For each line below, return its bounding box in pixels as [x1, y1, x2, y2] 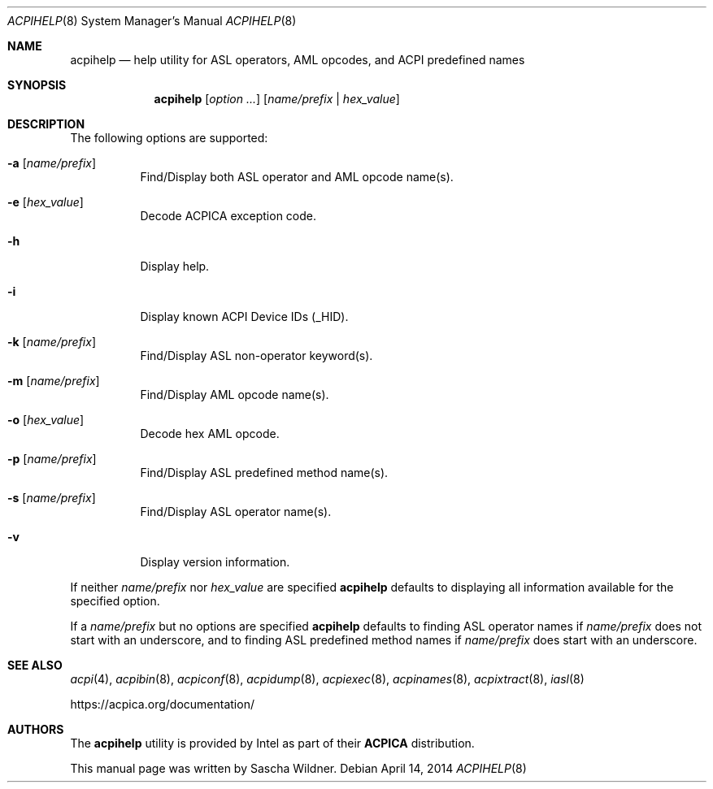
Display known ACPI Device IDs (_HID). [140, 310, 349, 323]
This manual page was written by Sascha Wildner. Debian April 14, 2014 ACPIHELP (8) [70, 761, 527, 775]
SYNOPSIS [7, 78, 67, 92]
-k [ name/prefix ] [7, 335, 97, 349]
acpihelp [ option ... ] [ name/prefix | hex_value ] [154, 92, 400, 106]
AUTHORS [7, 722, 64, 736]
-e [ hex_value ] [7, 195, 84, 209]
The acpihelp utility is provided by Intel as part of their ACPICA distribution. [70, 736, 475, 750]
